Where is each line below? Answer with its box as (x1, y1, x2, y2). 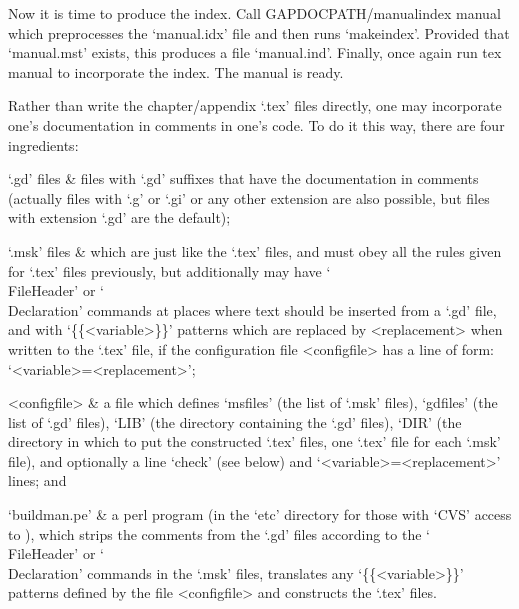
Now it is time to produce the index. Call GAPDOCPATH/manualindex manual (8, 3, 501, 23)
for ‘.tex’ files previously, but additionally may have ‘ (8, 260, 331, 281)
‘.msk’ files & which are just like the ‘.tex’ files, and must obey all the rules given (8, 240, 502, 261)
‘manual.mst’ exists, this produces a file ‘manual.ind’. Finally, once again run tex (8, 42, 502, 63)
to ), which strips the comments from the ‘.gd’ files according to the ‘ (8, 523, 430, 544)
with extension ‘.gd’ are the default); (8, 207, 231, 228)
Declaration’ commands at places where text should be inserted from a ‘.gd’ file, (8, 299, 497, 320)
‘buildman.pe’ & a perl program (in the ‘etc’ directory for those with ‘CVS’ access (8, 504, 512, 525)
